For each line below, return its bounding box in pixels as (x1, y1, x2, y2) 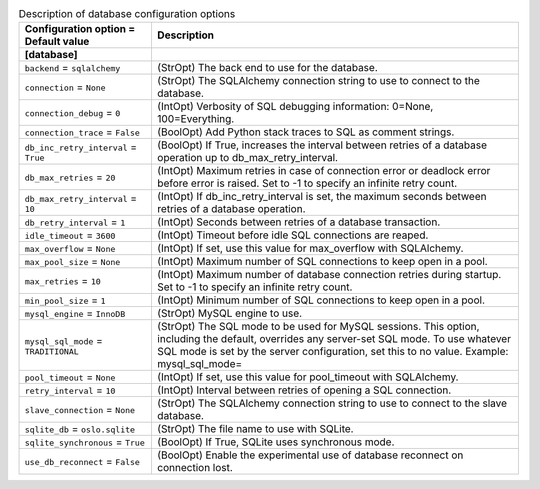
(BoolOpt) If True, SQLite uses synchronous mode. (156, 435, 395, 449)
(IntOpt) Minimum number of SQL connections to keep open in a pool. (156, 293, 485, 307)
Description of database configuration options (18, 7, 236, 21)
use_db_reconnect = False (24, 455, 140, 469)
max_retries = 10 (24, 274, 102, 288)
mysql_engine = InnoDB (24, 306, 126, 320)
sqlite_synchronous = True (24, 435, 145, 449)
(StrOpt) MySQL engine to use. (156, 306, 303, 320)
